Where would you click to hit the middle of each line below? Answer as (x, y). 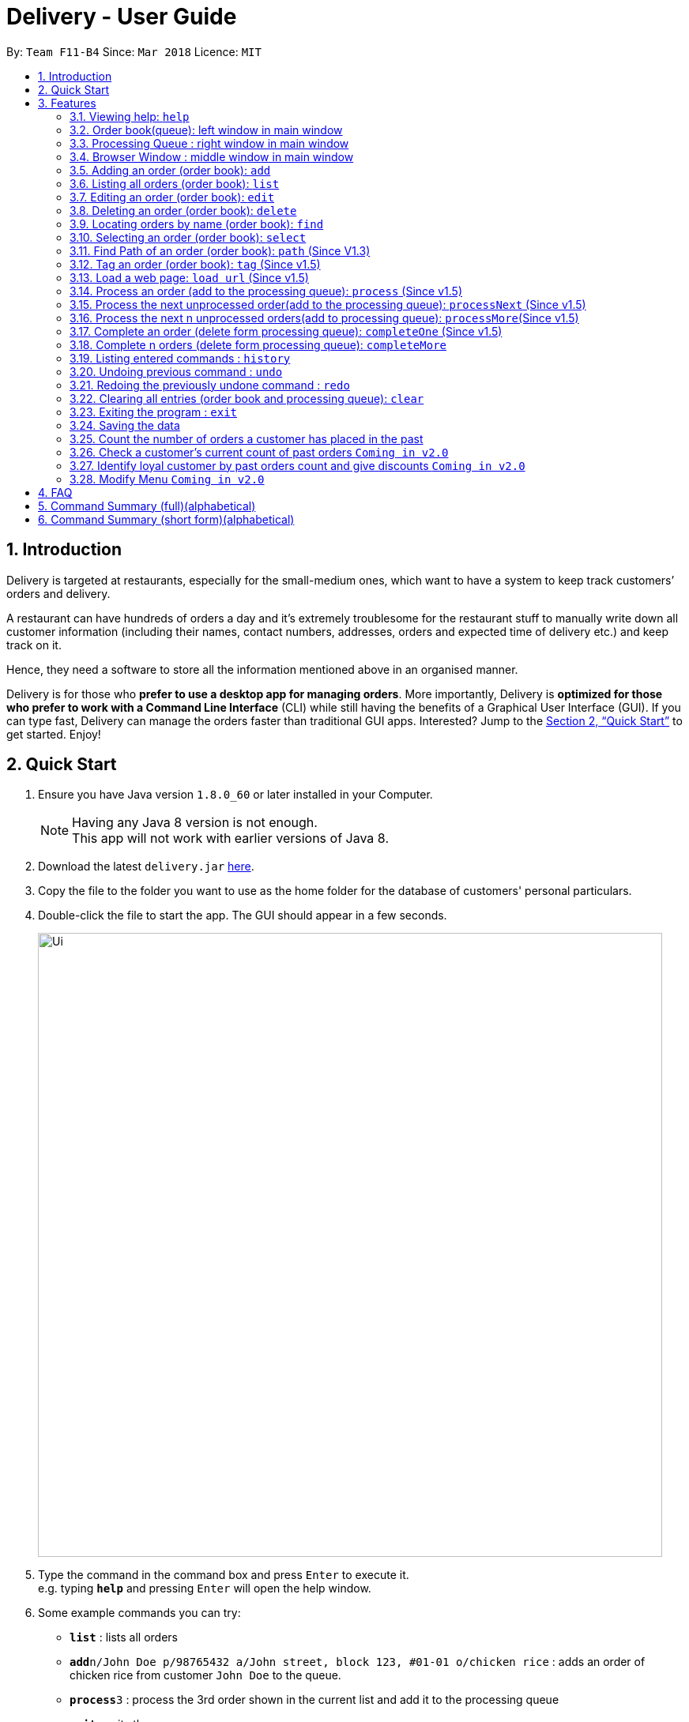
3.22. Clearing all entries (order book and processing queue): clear (247, 398)
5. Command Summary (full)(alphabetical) (147, 506)
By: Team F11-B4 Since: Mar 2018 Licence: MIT (134, 51)
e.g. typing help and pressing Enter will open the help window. (205, 1589)
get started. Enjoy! (54, 734)
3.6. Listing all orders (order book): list (175, 183)
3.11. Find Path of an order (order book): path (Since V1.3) (220, 250)
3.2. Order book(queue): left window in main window (206, 130)
